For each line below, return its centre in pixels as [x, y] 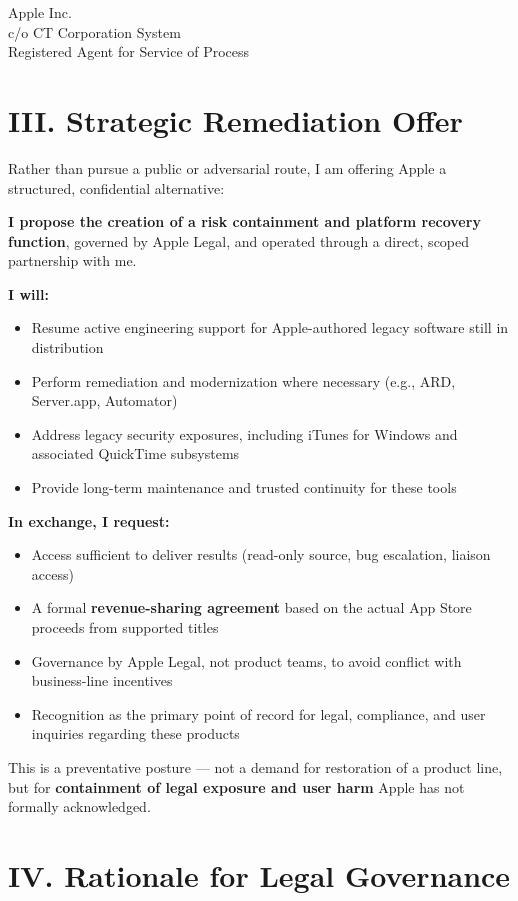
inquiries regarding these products [135, 733]
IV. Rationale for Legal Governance [259, 874]
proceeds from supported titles [125, 627]
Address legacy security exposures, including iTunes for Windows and [244, 433]
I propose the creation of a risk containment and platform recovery [244, 221]
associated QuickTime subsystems [135, 453]
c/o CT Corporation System [94, 31]
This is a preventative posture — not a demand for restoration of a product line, [255, 766]
